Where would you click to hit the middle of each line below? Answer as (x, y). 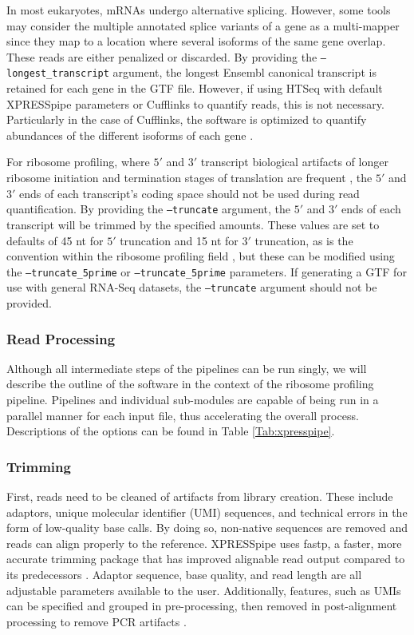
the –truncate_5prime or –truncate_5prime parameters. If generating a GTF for (207, 271)
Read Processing (61, 338)
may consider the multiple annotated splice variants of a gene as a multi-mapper (203, 25)
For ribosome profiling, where (78, 162)
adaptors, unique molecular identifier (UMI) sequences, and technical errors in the (207, 512)
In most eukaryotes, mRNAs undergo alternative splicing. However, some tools (199, 10)
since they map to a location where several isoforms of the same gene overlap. (196, 41)
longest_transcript (58, 74)
